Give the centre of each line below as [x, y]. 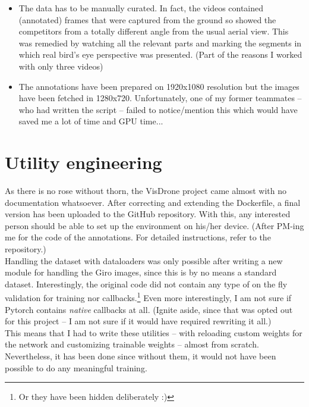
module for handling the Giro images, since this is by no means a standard [141, 272]
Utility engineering [83, 162]
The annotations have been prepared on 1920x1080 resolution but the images [159, 86]
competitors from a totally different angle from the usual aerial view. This [154, 31]
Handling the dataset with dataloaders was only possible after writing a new [144, 260]
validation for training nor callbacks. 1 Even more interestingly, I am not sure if [148, 297]
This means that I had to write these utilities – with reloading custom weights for [154, 332]
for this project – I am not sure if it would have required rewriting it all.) [138, 321]
